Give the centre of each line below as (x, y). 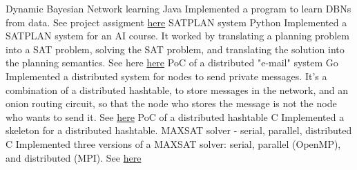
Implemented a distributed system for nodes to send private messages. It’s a (166, 76)
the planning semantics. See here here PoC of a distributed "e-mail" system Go (172, 63)
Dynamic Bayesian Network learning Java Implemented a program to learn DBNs (178, 8)
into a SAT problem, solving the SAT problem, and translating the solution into (175, 49)
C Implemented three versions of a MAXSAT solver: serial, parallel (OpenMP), (173, 143)
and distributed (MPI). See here (74, 157)
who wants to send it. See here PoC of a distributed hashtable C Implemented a (175, 116)
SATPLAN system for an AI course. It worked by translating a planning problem (177, 36)
